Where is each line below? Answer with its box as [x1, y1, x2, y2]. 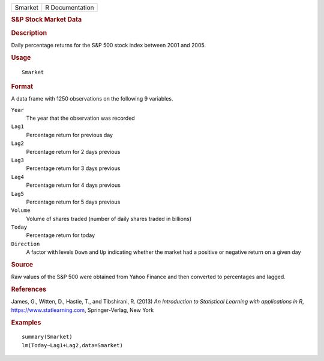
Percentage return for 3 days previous [26, 165, 121, 172]
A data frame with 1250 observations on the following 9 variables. [11, 95, 173, 102]
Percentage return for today [26, 232, 95, 239]
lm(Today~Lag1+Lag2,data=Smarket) [22, 342, 123, 348]
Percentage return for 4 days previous [26, 181, 121, 189]
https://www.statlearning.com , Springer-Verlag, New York [11, 306, 154, 314]
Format [11, 82, 33, 90]
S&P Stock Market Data [11, 16, 82, 24]
